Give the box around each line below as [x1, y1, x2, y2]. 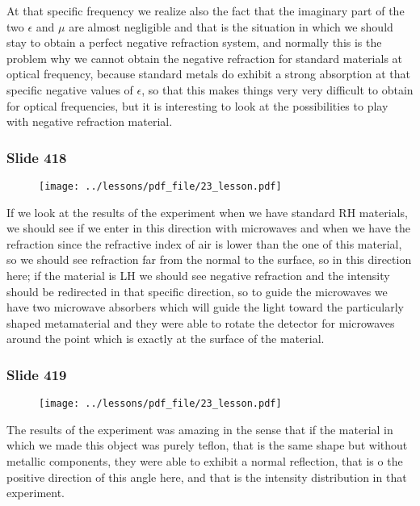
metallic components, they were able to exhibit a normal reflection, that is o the [6, 453, 403, 470]
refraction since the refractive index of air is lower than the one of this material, [6, 235, 402, 252]
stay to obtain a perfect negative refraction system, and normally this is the [6, 34, 382, 51]
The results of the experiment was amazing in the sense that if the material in [6, 420, 393, 437]
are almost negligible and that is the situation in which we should [69, 18, 393, 35]
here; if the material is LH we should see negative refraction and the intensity [6, 267, 390, 283]
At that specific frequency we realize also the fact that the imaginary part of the [6, 2, 405, 19]
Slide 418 [6, 147, 67, 167]
